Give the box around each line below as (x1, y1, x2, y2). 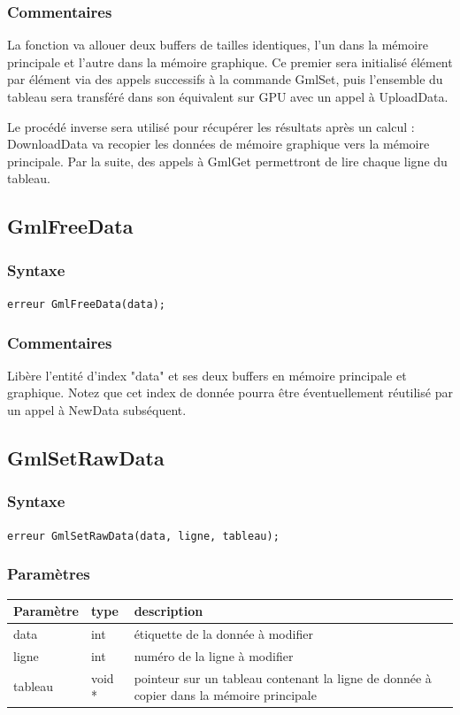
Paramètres (7, 563, 90, 585)
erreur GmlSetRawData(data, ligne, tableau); (7, 529, 280, 542)
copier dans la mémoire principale (134, 686, 317, 704)
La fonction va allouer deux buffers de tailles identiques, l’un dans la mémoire (7, 35, 428, 54)
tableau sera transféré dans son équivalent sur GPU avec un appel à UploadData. (7, 88, 448, 105)
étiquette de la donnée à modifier (134, 624, 313, 642)
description (134, 602, 203, 619)
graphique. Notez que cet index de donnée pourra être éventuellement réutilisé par (7, 383, 453, 402)
